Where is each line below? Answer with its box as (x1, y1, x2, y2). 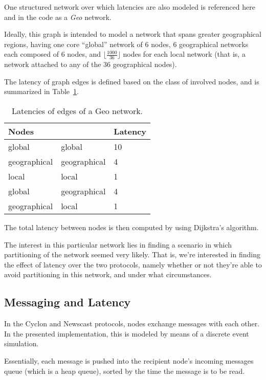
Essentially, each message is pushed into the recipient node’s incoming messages (4, 355, 254, 366)
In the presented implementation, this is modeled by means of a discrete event (4, 328, 249, 339)
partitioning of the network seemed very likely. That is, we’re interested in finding (4, 249, 260, 260)
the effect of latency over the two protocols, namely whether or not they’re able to (4, 259, 262, 270)
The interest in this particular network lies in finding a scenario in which (4, 239, 232, 250)
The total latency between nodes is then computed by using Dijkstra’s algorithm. (4, 221, 259, 232)
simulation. (4, 338, 39, 349)
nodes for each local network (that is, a (123, 49, 246, 59)
